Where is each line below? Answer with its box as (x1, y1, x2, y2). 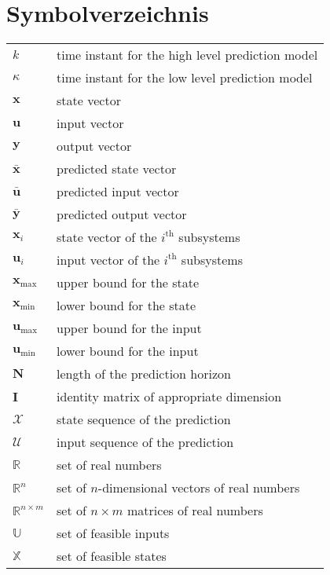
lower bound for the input (57, 342, 199, 361)
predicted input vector (57, 182, 179, 201)
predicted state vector (57, 159, 177, 178)
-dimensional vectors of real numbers (97, 478, 300, 497)
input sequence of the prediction (57, 433, 234, 452)
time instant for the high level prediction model (57, 46, 318, 64)
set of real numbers (57, 456, 162, 474)
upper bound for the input (57, 319, 202, 338)
